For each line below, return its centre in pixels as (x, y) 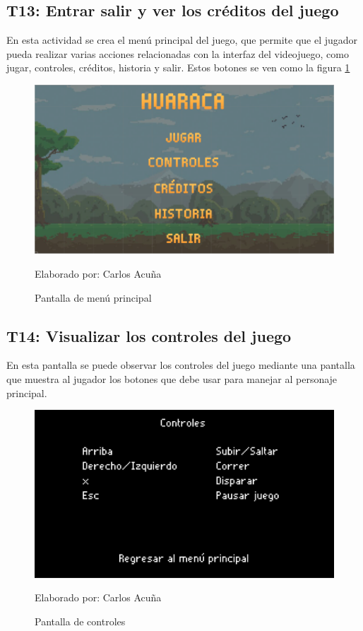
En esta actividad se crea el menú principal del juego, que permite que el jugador (182, 40)
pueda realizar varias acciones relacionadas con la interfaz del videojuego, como (178, 53)
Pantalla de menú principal (93, 297)
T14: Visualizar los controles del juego (149, 335)
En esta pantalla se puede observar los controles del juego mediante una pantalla (181, 365)
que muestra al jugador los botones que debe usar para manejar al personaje (172, 379)
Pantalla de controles (80, 621)
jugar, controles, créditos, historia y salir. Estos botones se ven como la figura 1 (178, 67)
